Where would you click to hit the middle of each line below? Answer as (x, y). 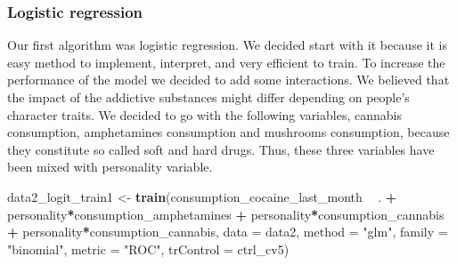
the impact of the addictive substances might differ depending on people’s (208, 97)
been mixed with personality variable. (110, 167)
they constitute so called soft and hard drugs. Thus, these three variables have (221, 149)
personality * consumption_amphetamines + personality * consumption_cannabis (226, 214)
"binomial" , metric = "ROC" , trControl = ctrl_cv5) (148, 249)
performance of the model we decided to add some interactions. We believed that (228, 80)
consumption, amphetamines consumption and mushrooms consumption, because (228, 132)
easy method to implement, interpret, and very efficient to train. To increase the (226, 62)
